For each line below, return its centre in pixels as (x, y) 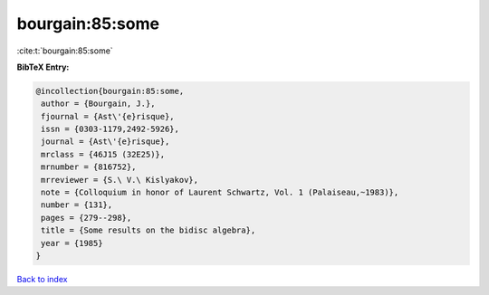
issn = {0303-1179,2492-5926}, (110, 129)
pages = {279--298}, (86, 218)
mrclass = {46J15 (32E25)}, (103, 154)
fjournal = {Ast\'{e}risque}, (108, 116)
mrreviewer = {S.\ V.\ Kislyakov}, (120, 180)
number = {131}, (77, 205)
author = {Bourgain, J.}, (98, 104)
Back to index (42, 279)
